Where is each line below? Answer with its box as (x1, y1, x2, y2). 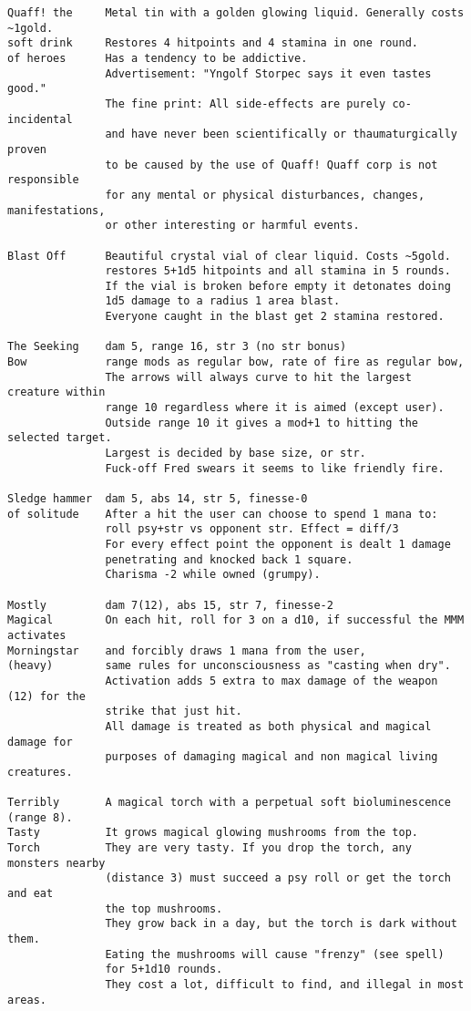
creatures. (7, 765, 73, 779)
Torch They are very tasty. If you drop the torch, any (7, 841, 412, 855)
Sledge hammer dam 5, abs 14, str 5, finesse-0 (7, 492, 308, 505)
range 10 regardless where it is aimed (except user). (105, 401, 445, 415)
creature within (7, 386, 106, 399)
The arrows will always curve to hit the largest (105, 370, 412, 384)
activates (7, 628, 67, 642)
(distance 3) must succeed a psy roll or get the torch (105, 872, 451, 885)
